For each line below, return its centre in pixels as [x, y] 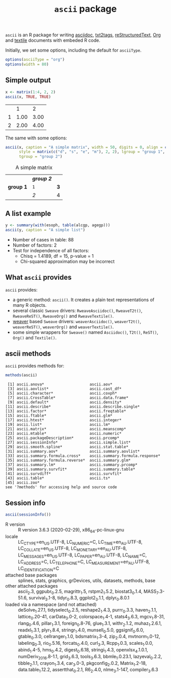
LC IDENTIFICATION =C [39, 569]
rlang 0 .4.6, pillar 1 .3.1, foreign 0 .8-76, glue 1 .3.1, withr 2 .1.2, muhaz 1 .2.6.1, [90, 624]
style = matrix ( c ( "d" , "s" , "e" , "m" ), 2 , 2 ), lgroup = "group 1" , [92, 152]
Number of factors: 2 [35, 245]
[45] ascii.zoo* [22, 483]
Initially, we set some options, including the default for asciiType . [73, 50]
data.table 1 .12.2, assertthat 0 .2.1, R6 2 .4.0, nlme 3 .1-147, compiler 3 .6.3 [88, 670]
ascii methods [28, 354]
